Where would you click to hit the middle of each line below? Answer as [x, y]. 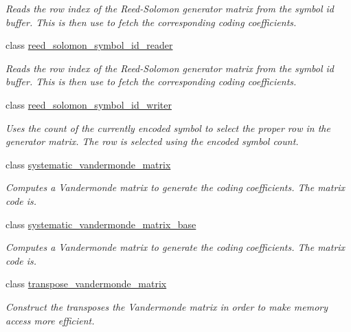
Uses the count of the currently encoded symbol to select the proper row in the [168, 128]
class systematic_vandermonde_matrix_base [101, 224]
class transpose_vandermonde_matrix [86, 284]
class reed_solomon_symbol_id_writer [89, 104]
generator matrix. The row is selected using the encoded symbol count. [152, 141]
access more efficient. [50, 320]
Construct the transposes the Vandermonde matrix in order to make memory [167, 306]
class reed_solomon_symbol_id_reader [89, 45]
